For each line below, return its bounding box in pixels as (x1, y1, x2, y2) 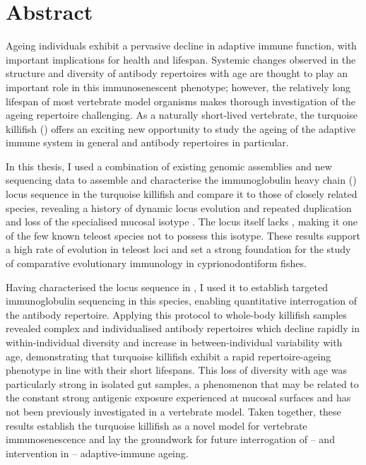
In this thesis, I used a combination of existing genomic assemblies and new (6, 158, 332, 173)
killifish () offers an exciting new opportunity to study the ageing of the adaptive (6, 121, 356, 136)
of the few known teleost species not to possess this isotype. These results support (6, 228, 360, 242)
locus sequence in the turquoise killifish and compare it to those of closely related (6, 187, 358, 201)
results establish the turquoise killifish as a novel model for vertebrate (6, 418, 307, 432)
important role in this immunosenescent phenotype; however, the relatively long (6, 79, 351, 94)
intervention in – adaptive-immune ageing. (6, 445, 189, 460)
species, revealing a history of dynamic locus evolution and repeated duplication (6, 200, 352, 215)
